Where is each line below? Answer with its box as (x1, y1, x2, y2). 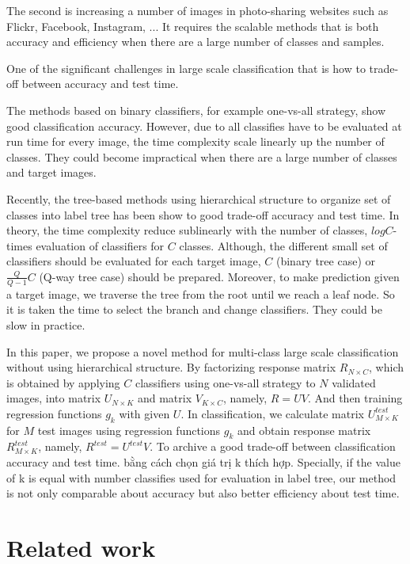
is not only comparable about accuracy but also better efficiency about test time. (6, 485, 400, 501)
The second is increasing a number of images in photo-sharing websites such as (6, 2, 389, 18)
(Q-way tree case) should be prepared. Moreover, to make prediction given (39, 268, 400, 284)
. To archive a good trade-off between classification (150, 438, 396, 455)
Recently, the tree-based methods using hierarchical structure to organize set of (6, 190, 391, 207)
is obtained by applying (6, 374, 120, 391)
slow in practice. (6, 316, 85, 333)
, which (369, 359, 404, 375)
